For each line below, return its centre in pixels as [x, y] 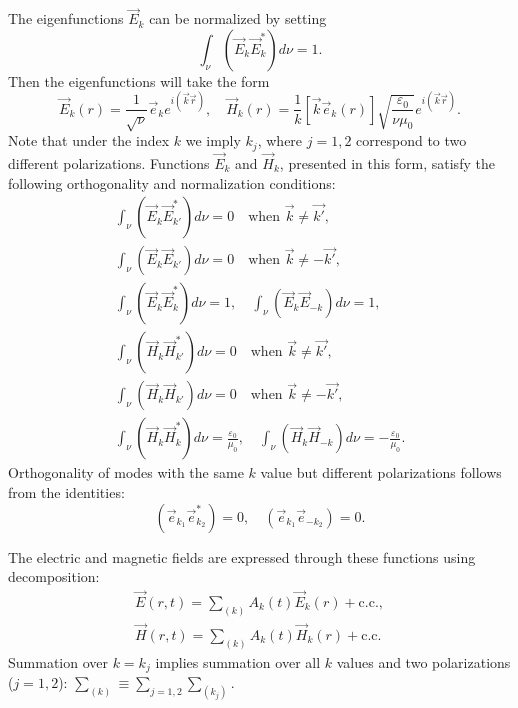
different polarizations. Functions [109, 162]
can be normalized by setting [238, 18]
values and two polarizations [423, 661]
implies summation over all [238, 661]
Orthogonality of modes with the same [126, 472]
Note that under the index [89, 140]
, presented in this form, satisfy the [387, 162]
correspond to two [411, 140]
